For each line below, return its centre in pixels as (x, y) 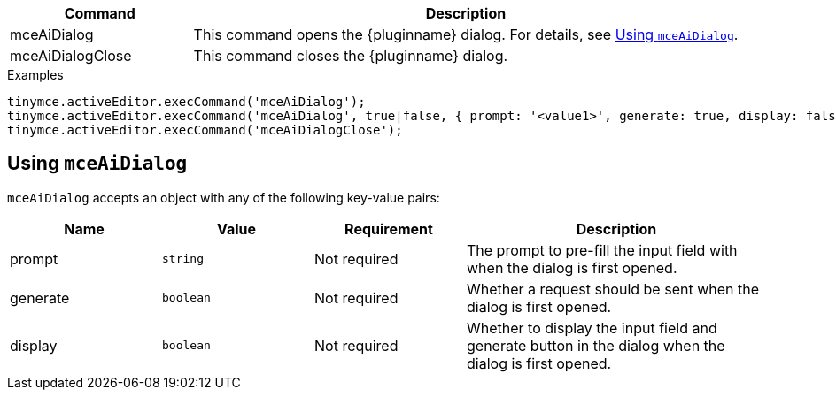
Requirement (389, 229)
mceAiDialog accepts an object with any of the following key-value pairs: (224, 197)
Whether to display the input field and (592, 328)
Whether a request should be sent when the (613, 289)
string (183, 259)
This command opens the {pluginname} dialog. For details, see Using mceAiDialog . (466, 34)
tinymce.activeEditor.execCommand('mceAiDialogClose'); (205, 130)
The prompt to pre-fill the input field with (602, 250)
